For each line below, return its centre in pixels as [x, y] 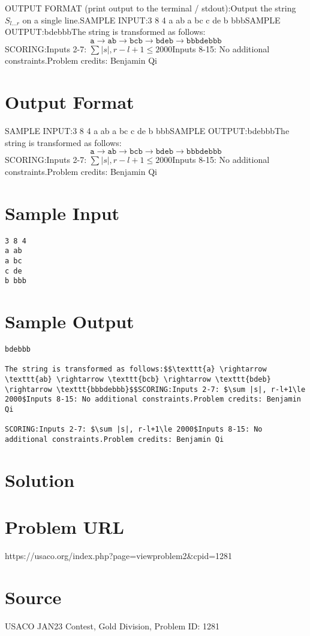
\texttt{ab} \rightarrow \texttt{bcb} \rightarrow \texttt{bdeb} [138, 379]
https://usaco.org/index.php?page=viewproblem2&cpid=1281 [119, 556]
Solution [40, 479]
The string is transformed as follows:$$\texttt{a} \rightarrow [136, 369]
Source [33, 597]
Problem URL [64, 527]
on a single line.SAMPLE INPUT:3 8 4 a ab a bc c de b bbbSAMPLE [151, 20]
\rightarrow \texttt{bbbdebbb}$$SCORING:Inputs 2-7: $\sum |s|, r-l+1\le [155, 389]
